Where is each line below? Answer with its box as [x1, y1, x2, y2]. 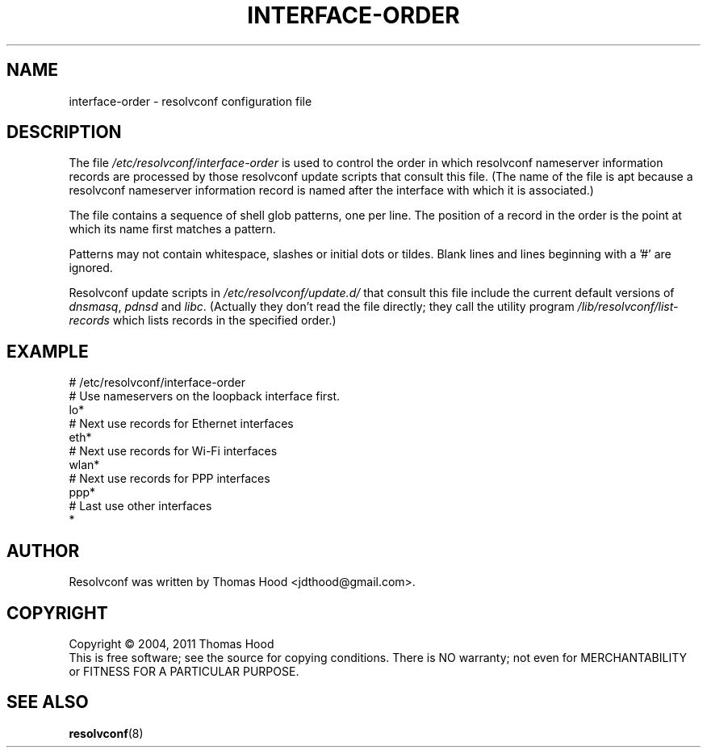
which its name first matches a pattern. [69, 222, 276, 237]
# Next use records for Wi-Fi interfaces [69, 444, 278, 459]
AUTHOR [6, 540, 80, 561]
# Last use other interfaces [69, 499, 212, 513]
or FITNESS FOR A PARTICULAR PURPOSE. [69, 664, 299, 678]
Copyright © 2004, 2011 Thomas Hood [69, 636, 274, 651]
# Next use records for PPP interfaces [69, 471, 270, 486]
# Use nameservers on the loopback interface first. [69, 389, 341, 404]
